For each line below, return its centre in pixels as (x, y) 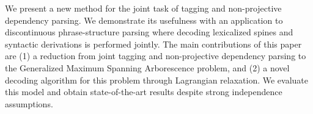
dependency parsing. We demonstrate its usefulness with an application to (144, 20)
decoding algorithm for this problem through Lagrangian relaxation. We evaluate (157, 80)
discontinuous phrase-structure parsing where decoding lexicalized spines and (149, 32)
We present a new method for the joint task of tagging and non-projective (143, 8)
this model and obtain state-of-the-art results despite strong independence (144, 92)
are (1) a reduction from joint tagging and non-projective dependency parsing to (156, 56)
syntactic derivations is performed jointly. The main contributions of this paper (153, 44)
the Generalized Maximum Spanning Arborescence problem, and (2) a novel (147, 67)
